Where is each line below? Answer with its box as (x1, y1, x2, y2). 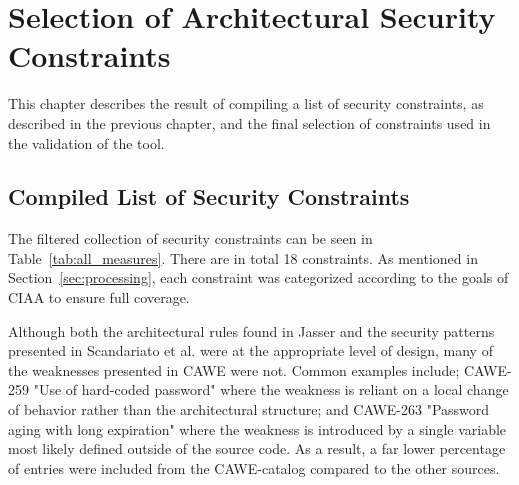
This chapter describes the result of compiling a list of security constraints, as (8, 93, 484, 114)
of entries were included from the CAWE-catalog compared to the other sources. (8, 457, 500, 478)
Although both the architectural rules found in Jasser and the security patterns (8, 320, 495, 341)
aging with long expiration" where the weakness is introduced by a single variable (8, 418, 507, 439)
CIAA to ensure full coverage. (8, 287, 190, 308)
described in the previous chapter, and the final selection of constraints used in (8, 112, 491, 133)
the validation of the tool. (8, 132, 165, 153)
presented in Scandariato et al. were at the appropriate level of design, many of (8, 340, 493, 361)
